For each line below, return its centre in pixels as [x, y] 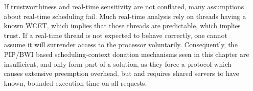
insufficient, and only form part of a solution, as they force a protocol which [118, 64]
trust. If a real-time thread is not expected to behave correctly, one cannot [116, 35]
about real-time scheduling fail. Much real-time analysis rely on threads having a [125, 16]
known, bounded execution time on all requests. [76, 82]
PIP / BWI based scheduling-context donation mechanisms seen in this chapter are [126, 54]
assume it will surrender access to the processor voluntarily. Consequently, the [121, 45]
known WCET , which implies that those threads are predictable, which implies [122, 26]
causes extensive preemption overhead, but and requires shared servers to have [122, 73]
